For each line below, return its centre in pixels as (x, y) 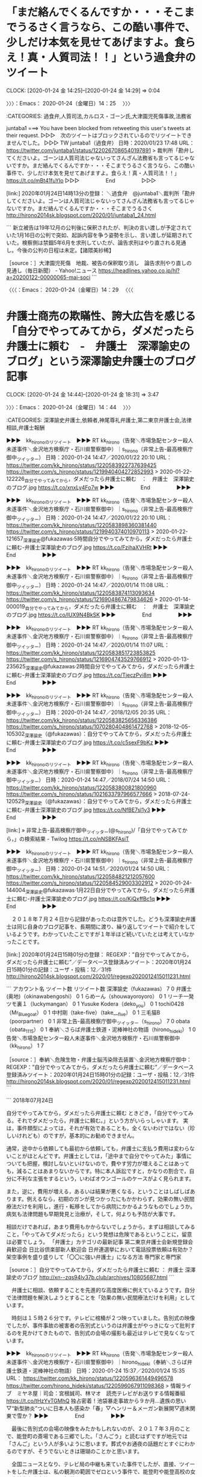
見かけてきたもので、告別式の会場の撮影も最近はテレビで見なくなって (109, 1333)
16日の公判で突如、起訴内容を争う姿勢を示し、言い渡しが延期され (106, 235)
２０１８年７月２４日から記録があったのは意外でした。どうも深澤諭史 (98, 919)
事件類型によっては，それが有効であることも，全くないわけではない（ (103, 1128)
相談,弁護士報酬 (26, 427)
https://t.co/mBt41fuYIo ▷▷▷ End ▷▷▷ (81, 180)
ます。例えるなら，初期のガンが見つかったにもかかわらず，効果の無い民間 (103, 1199)
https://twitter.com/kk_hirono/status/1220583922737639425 (81, 465)
